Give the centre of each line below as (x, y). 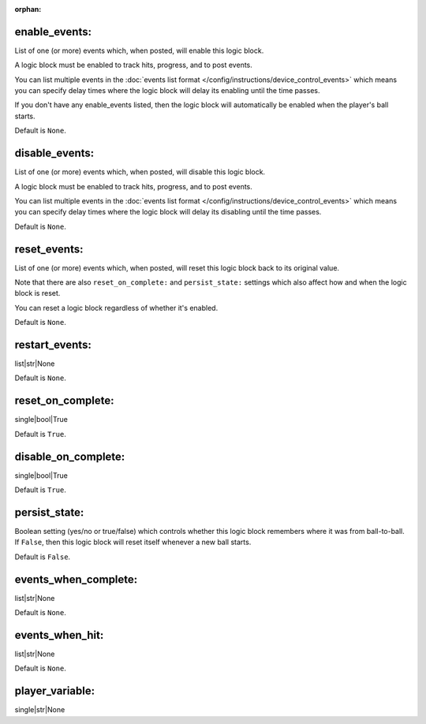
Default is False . (43, 557)
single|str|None (40, 710)
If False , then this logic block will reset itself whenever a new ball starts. (133, 542)
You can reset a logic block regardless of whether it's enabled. (116, 308)
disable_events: (54, 153)
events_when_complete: (76, 579)
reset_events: (49, 249)
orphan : (28, 9)
